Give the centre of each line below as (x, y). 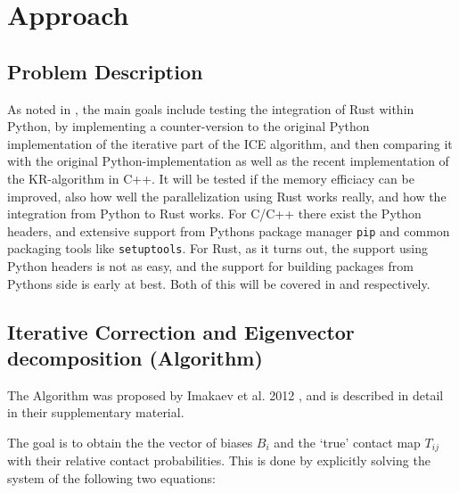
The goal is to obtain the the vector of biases (130, 443)
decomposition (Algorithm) (135, 358)
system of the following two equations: (111, 478)
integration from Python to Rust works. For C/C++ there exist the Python (214, 214)
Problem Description (105, 71)
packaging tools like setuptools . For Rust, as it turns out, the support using (217, 248)
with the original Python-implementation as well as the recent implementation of (228, 161)
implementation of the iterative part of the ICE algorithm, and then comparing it (230, 143)
